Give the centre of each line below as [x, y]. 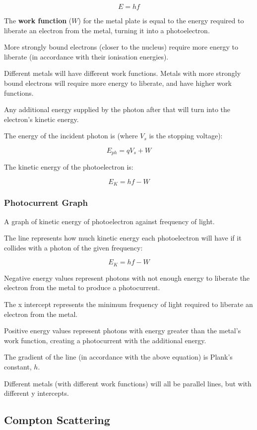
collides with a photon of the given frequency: [73, 247]
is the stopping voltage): [186, 136]
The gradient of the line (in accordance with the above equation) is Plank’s [118, 357]
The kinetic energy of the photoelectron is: [69, 167]
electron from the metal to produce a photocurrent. [82, 287]
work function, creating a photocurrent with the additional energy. [105, 340]
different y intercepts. [36, 393]
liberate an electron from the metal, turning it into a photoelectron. [107, 30]
